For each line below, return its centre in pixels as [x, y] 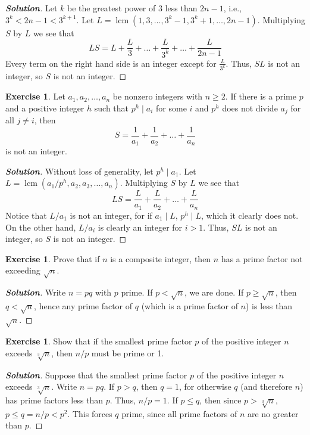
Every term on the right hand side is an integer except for [111, 63]
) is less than [269, 305]
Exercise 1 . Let [35, 96]
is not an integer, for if [111, 215]
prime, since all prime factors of [179, 413]
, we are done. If [214, 292]
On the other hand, [41, 227]
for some [171, 108]
